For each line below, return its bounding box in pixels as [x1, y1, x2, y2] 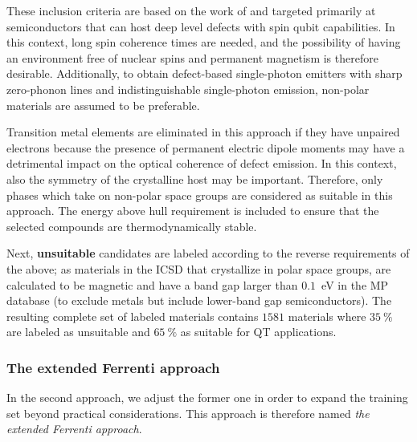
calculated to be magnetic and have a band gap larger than [6, 276, 298, 293]
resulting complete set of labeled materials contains [6, 307, 259, 324]
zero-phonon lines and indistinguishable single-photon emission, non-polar [6, 80, 370, 97]
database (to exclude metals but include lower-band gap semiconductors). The [6, 292, 392, 309]
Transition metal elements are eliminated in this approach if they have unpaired [6, 124, 400, 140]
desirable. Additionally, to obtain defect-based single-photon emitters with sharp [6, 65, 403, 82]
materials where [288, 307, 366, 324]
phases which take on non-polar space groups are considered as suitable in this [6, 186, 393, 203]
